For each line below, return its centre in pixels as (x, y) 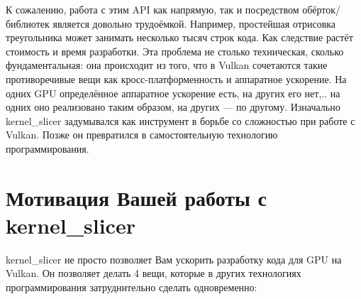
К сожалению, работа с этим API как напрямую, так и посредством (152, 9)
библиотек (28, 23)
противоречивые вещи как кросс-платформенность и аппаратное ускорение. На (176, 78)
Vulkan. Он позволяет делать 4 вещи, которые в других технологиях (154, 273)
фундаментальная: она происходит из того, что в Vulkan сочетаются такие (167, 65)
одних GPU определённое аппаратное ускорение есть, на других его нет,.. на (173, 93)
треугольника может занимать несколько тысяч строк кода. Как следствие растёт (179, 37)
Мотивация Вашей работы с (137, 197)
